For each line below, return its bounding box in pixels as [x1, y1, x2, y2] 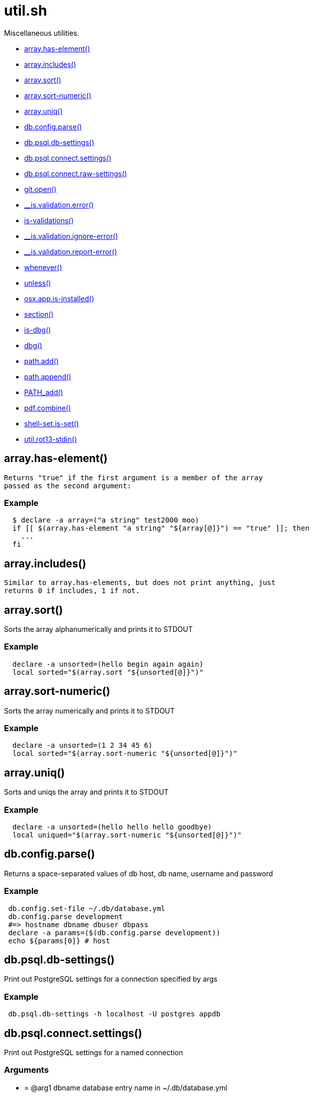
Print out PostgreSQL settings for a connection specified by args [4, 975, 218, 984]
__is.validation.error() [24, 200, 94, 209]
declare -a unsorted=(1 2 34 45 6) [12, 741, 153, 750]
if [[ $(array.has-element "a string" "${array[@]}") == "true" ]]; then [12, 524, 309, 533]
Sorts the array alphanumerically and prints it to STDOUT [4, 625, 193, 634]
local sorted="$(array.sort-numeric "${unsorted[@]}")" [12, 749, 238, 758]
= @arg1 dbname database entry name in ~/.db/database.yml [24, 1083, 227, 1092]
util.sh [4, 2, 47, 19]
